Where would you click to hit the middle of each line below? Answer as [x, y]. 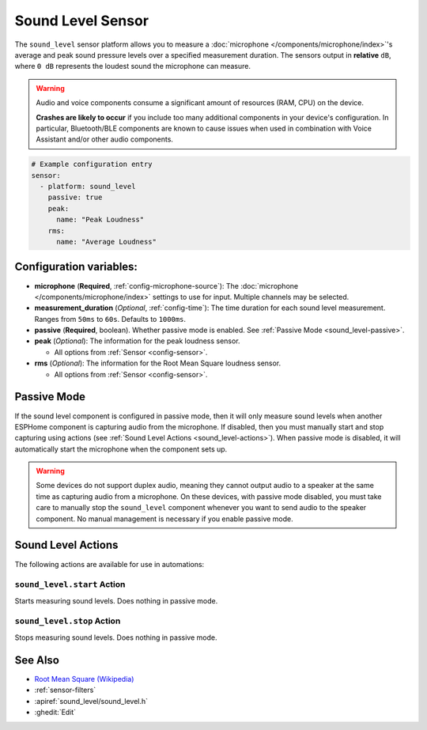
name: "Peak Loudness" [100, 220]
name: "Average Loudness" [107, 242]
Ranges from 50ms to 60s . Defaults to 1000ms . [110, 319]
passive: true [75, 197]
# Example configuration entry [92, 165]
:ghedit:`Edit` [55, 712]
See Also [37, 660]
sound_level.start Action [70, 584]
